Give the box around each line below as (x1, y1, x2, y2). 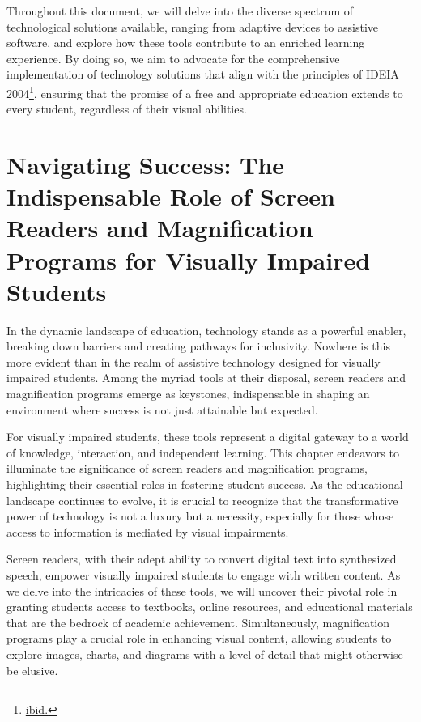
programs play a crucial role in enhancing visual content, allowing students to (6, 630, 392, 647)
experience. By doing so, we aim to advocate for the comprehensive (6, 49, 340, 66)
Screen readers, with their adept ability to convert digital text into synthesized (6, 550, 397, 567)
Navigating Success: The (6, 148, 285, 180)
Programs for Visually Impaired (6, 243, 371, 276)
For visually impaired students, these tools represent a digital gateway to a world (6, 428, 409, 445)
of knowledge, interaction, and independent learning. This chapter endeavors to (6, 444, 399, 461)
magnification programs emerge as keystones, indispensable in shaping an (6, 385, 370, 402)
